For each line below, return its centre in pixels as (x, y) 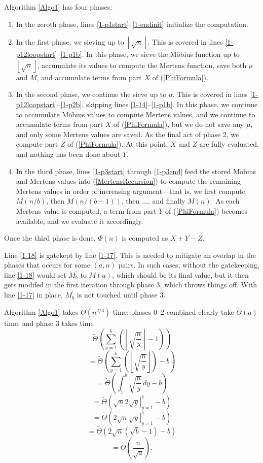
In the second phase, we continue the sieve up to (91, 94)
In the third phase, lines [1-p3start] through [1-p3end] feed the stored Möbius (136, 171)
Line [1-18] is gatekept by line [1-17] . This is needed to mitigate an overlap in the (130, 255)
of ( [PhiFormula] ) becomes (206, 210)
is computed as (145, 238)
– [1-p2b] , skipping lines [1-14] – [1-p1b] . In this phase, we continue (157, 104)
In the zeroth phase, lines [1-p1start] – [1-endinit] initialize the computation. (132, 24)
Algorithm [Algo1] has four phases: (58, 7)
